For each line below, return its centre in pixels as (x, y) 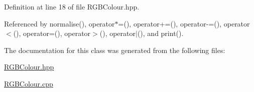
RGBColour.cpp (29, 83)
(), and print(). (160, 33)
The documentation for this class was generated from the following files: (115, 50)
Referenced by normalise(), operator (59, 23)
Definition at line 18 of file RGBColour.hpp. (72, 6)
